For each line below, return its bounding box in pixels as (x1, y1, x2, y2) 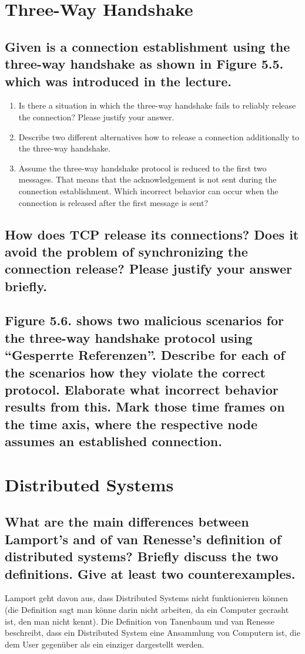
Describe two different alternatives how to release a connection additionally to (18, 130, 300, 143)
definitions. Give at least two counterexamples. (5, 564, 296, 582)
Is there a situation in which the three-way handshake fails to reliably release (18, 99, 296, 112)
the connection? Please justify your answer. (18, 110, 175, 123)
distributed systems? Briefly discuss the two (5, 547, 279, 565)
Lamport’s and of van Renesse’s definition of (5, 530, 281, 548)
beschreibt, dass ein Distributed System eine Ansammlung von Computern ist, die (5, 626, 300, 639)
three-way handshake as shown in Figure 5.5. (5, 55, 284, 73)
